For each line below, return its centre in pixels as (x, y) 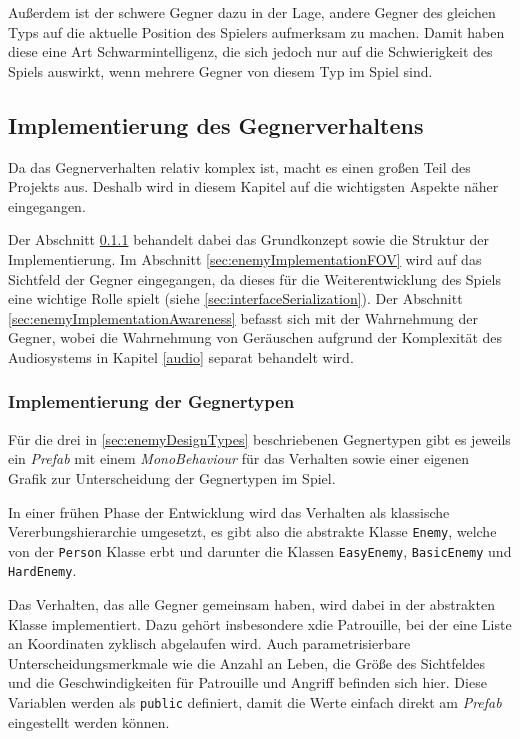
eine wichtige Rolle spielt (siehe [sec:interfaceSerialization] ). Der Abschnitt (235, 298)
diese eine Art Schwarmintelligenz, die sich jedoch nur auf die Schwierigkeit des (250, 51)
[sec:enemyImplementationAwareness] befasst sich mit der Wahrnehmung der (243, 317)
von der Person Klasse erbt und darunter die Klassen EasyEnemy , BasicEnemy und (260, 550)
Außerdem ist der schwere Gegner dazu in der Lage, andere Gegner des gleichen (252, 12)
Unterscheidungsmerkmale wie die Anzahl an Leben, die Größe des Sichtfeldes (247, 662)
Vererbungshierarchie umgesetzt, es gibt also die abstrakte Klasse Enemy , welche (252, 531)
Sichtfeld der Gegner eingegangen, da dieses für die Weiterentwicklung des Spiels (254, 278)
